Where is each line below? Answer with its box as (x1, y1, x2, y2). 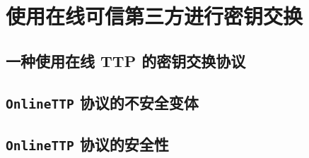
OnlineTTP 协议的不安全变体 (6, 91, 199, 113)
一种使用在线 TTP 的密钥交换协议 (6, 49, 246, 71)
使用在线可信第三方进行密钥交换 (6, 1, 303, 30)
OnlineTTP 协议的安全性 (6, 133, 169, 154)
